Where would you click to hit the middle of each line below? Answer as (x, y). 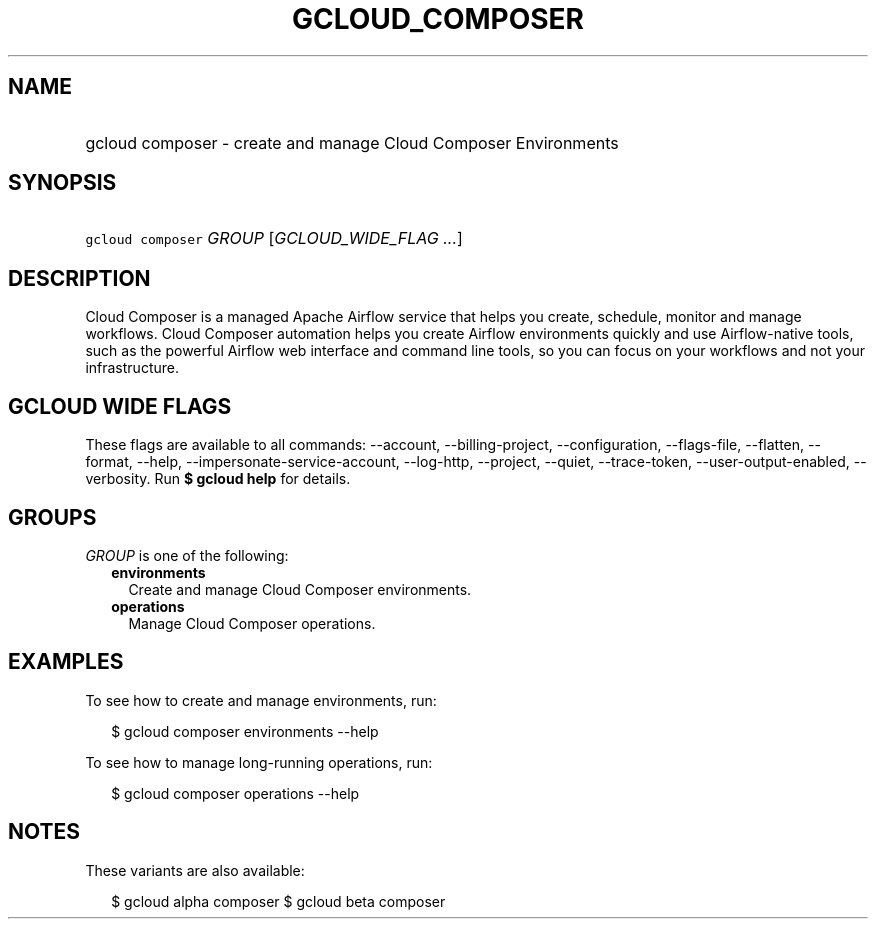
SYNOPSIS (62, 183)
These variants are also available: (195, 870)
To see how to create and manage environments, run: (261, 700)
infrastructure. (132, 368)
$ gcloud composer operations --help (235, 793)
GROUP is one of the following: (187, 555)
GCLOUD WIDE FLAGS (120, 406)
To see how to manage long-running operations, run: (259, 762)
